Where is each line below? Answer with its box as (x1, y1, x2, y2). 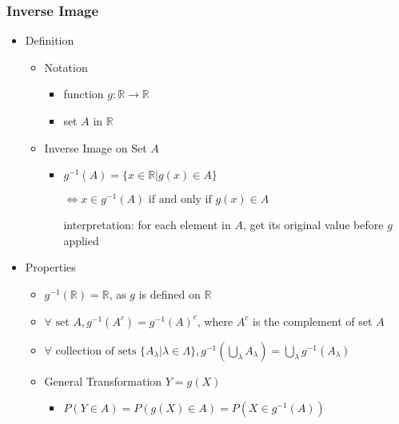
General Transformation (44, 372, 162, 389)
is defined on (138, 286, 201, 303)
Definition (25, 32, 74, 49)
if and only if (148, 194, 212, 206)
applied (63, 232, 99, 248)
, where (197, 312, 233, 329)
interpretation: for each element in (63, 216, 231, 233)
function (63, 85, 104, 102)
